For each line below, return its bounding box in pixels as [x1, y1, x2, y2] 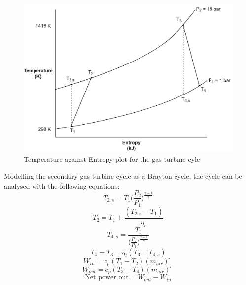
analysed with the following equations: [4, 180, 120, 190]
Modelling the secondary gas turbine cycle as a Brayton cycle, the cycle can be [4, 171, 242, 181]
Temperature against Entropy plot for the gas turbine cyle [24, 154, 200, 164]
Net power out [85, 274, 129, 281]
